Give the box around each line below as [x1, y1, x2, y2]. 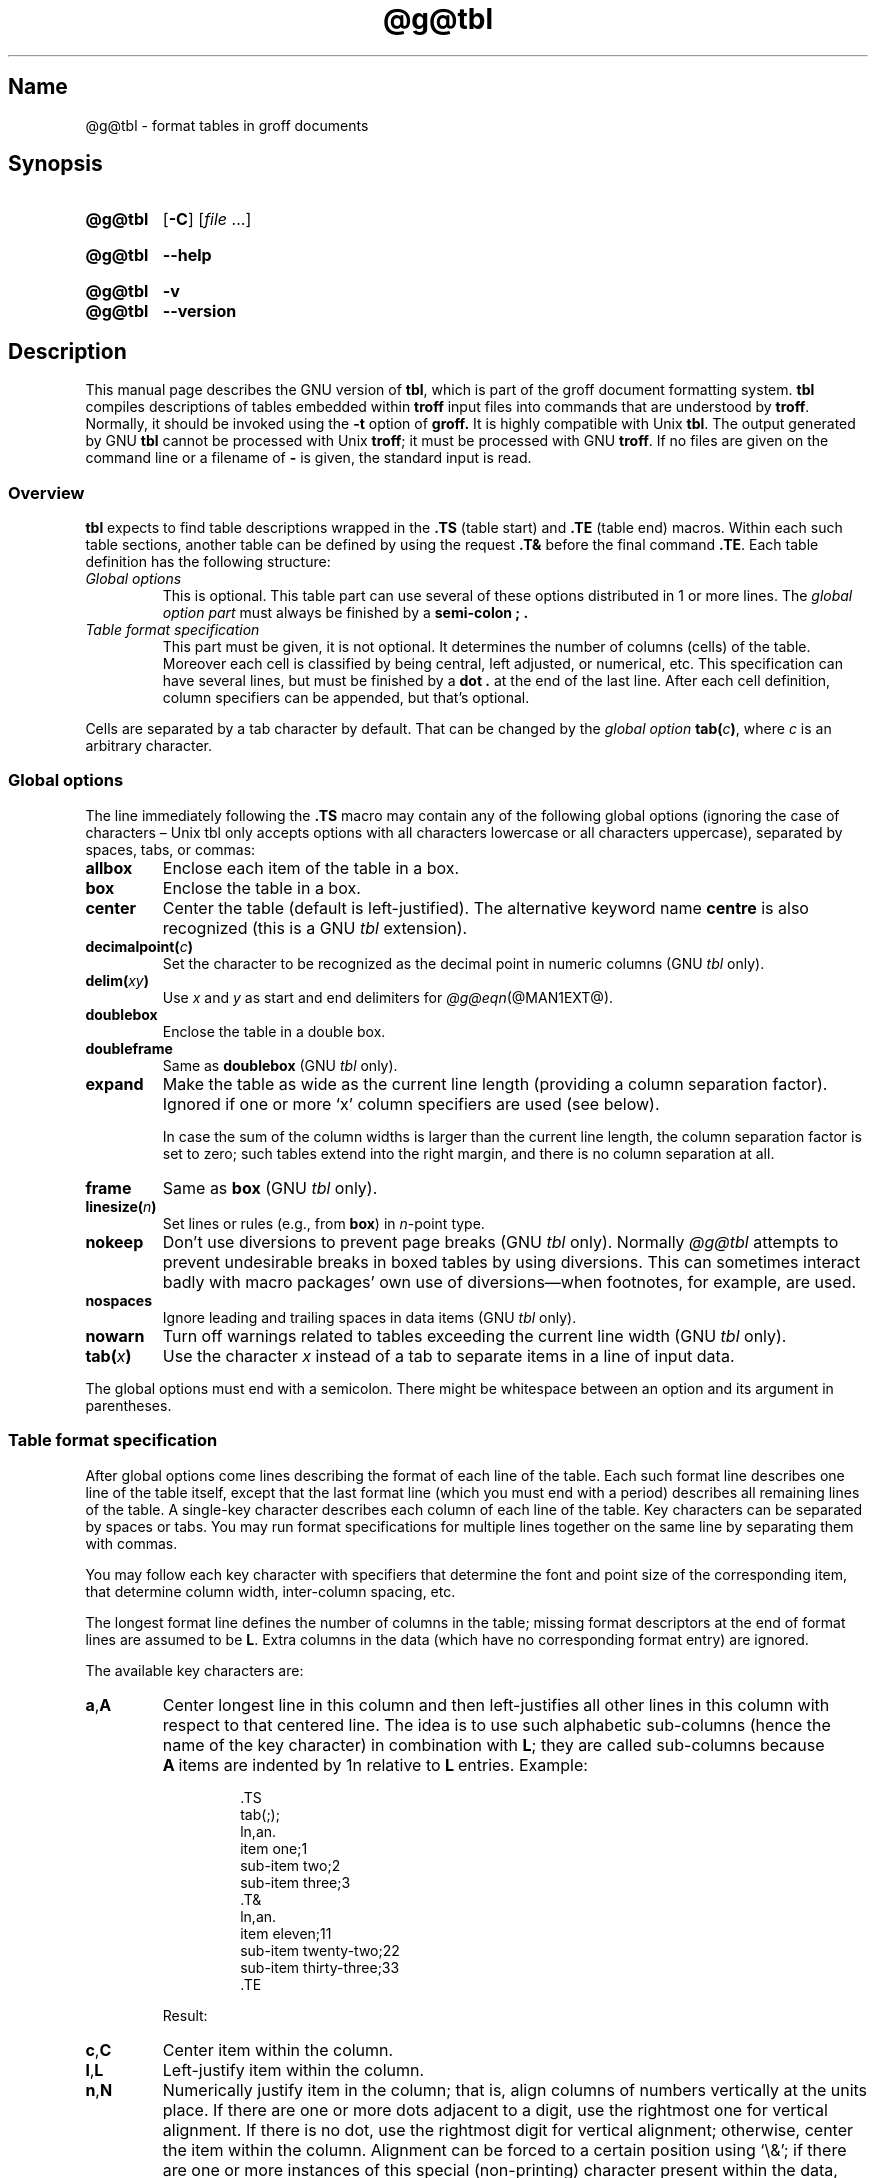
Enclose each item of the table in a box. [162, 857, 460, 878]
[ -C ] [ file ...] [162, 209, 252, 230]
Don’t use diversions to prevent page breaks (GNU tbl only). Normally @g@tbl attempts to [162, 1231, 839, 1252]
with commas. [85, 1534, 178, 1552]
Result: [162, 2006, 208, 2024]
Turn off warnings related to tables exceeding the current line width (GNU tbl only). [162, 1325, 787, 1346]
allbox [85, 857, 133, 878]
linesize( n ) [85, 1197, 157, 1215]
